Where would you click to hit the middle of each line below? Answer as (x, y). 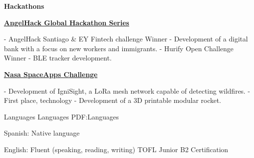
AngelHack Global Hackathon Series (67, 22)
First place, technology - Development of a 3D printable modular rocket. (113, 100)
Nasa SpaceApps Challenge (51, 74)
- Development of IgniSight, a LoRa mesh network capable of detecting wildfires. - (127, 90)
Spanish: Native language (42, 133)
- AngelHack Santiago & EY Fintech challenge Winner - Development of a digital (126, 39)
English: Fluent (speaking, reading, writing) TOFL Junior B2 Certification (116, 149)
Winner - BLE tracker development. (58, 58)
